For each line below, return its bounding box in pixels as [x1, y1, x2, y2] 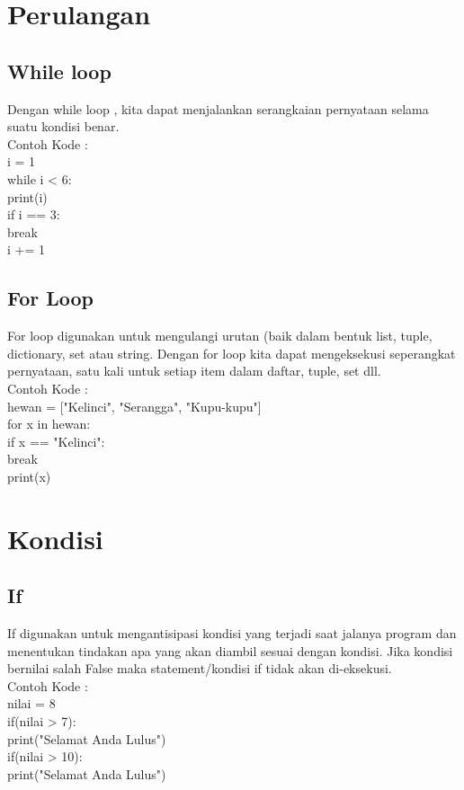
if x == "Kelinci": [7, 431, 105, 450]
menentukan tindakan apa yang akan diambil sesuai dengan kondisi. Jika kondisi [7, 641, 453, 660]
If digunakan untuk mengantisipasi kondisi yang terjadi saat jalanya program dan [7, 624, 457, 643]
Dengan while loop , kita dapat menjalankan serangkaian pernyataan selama [7, 99, 429, 118]
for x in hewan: [7, 414, 91, 433]
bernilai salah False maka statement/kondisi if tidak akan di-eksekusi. [7, 659, 392, 678]
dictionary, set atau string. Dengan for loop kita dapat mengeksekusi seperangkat [7, 343, 456, 362]
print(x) [7, 466, 51, 485]
